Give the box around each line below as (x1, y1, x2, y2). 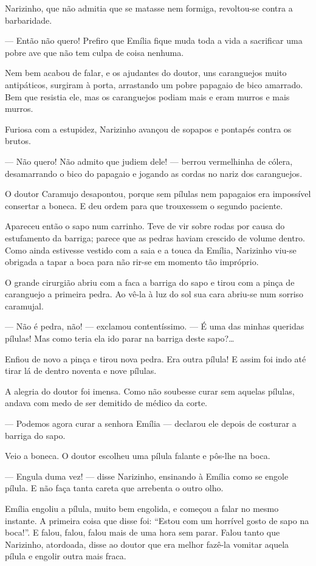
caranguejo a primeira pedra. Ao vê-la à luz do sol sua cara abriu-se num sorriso (5, 288, 304, 300)
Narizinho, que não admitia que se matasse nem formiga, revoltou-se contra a (5, 2, 293, 14)
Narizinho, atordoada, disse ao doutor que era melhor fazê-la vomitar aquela (5, 537, 289, 550)
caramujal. (5, 299, 44, 312)
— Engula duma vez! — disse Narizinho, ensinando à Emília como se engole (5, 469, 289, 482)
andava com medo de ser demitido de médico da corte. (5, 396, 207, 409)
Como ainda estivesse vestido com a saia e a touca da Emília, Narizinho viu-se (5, 243, 297, 256)
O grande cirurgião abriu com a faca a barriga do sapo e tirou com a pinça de (5, 275, 295, 288)
